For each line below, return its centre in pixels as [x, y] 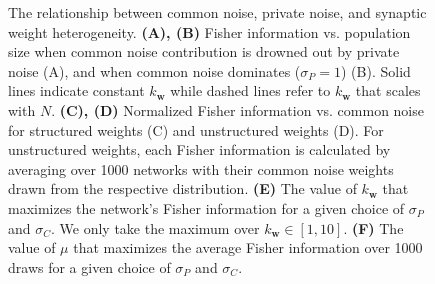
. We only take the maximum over [155, 227]
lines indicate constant [76, 90]
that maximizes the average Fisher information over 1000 [248, 247]
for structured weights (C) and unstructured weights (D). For [196, 129]
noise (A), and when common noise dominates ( [154, 70]
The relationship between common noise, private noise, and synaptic [217, 12]
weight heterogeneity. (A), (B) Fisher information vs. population [209, 31]
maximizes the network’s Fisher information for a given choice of [206, 207]
